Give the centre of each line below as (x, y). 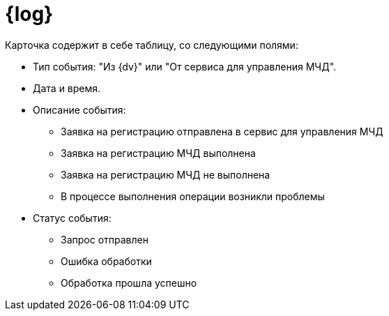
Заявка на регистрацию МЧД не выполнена (166, 174)
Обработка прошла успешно (129, 283)
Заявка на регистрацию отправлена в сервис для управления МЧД (222, 131)
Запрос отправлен (105, 239)
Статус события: (72, 218)
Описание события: (79, 110)
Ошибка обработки (106, 261)
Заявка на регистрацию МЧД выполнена (158, 153)
